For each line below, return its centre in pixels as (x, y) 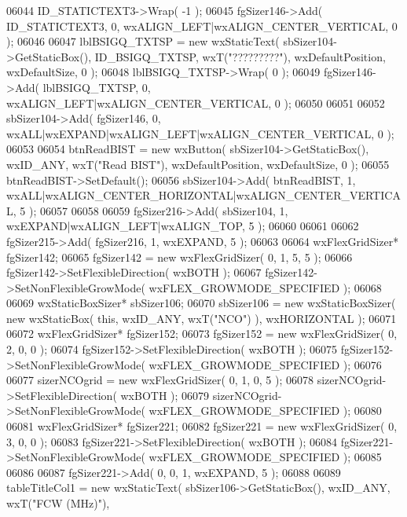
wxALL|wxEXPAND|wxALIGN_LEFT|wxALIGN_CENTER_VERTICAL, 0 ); (200, 133)
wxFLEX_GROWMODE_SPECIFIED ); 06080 (265, 411)
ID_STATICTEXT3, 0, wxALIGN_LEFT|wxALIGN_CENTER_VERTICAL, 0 (202, 26)
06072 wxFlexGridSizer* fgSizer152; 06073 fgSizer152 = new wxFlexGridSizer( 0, (202, 334)
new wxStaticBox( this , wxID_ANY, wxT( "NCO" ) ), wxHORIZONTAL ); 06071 (202, 318)
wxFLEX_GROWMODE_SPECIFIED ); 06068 (265, 287)
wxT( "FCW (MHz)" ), (58, 503)
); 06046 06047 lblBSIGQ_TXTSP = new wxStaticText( (143, 41)
